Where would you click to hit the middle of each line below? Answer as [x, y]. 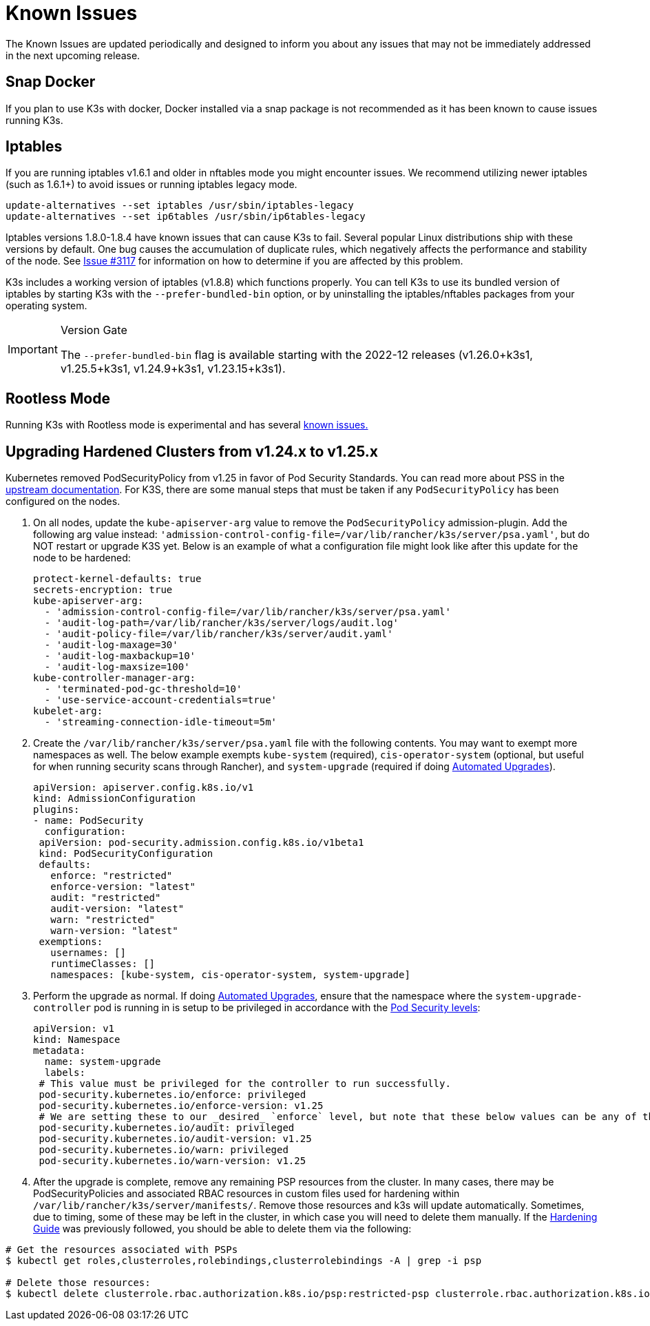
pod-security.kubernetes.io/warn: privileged [164, 1150]
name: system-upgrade [103, 1062]
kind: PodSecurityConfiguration [126, 854]
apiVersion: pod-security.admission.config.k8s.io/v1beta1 [201, 843]
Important [33, 350]
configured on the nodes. [63, 501]
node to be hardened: [82, 558]
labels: [65, 1073]
